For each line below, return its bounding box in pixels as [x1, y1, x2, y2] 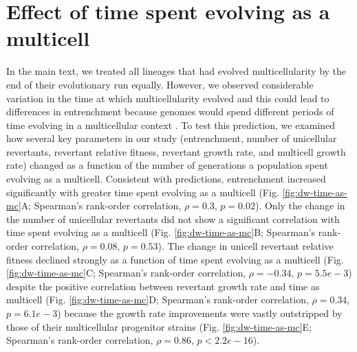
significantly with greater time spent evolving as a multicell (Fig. [6, 185, 279, 199]
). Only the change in [255, 198, 345, 213]
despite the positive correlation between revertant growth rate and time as [6, 279, 320, 293]
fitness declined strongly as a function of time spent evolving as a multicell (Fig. [6, 252, 344, 266]
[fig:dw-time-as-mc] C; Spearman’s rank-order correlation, [6, 266, 246, 280]
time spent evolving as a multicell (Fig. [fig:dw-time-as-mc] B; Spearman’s [6, 225, 316, 239]
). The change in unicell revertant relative [158, 239, 334, 253]
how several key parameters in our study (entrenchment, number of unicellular [6, 131, 337, 145]
